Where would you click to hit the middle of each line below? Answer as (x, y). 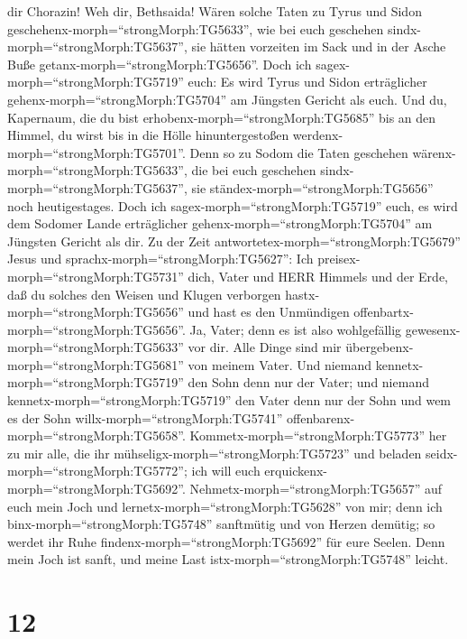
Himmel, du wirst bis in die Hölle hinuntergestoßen (148, 135)
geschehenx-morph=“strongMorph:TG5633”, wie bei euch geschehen (196, 28)
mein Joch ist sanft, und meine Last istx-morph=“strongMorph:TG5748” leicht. (228, 559)
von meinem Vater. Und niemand (280, 364)
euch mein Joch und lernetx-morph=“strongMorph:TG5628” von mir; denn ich (225, 506)
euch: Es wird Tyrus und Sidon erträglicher (307, 82)
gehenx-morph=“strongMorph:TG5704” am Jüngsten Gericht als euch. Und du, (227, 99)
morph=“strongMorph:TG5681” (96, 364)
